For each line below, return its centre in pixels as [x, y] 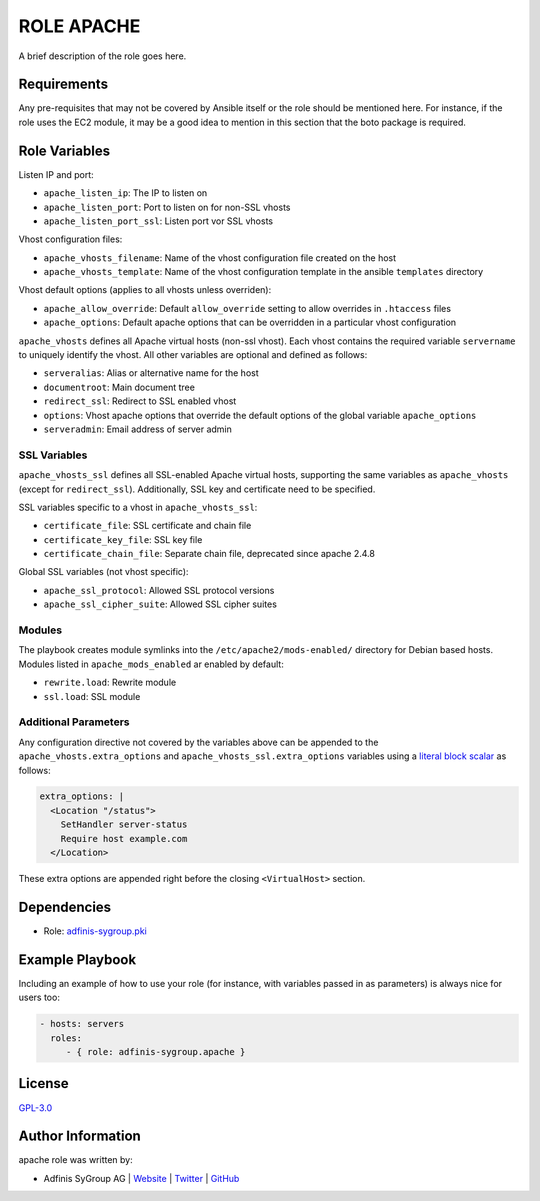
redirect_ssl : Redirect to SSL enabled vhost [140, 401]
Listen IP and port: [56, 174]
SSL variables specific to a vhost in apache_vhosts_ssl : [138, 507]
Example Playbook [77, 959]
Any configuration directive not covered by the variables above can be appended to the [198, 742]
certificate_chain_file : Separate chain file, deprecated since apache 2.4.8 [209, 554]
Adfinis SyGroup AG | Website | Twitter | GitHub [141, 1178]
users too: [39, 997]
